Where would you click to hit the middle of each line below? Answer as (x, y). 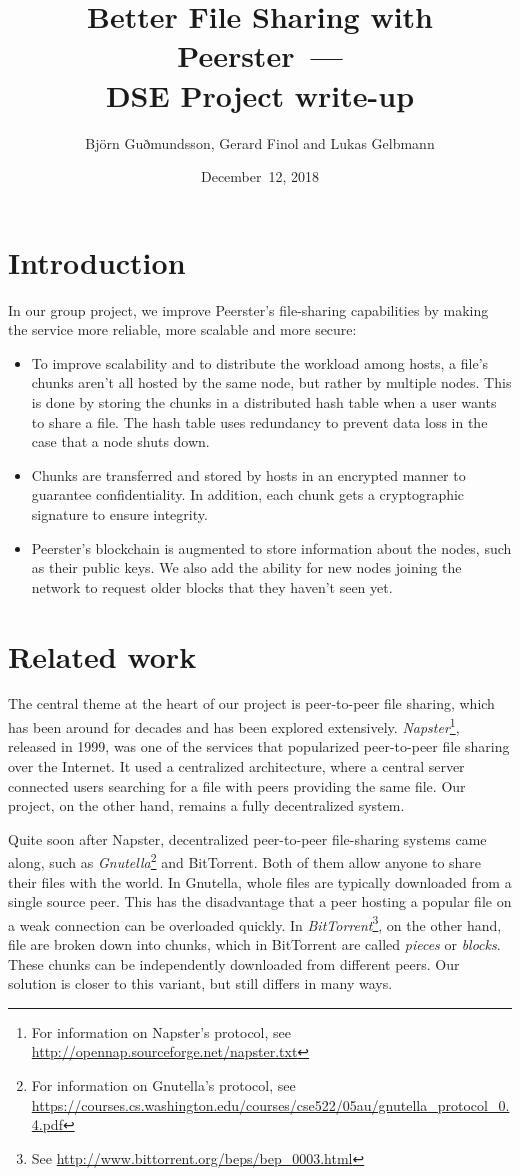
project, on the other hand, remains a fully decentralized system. (206, 805)
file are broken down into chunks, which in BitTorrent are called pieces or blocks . (254, 943)
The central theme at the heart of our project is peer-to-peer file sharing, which (251, 703)
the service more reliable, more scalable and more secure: (182, 329)
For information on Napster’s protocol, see (161, 1031)
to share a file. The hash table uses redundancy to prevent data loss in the (259, 421)
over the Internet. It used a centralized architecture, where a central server (236, 765)
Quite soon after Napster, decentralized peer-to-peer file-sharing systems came (247, 838)
